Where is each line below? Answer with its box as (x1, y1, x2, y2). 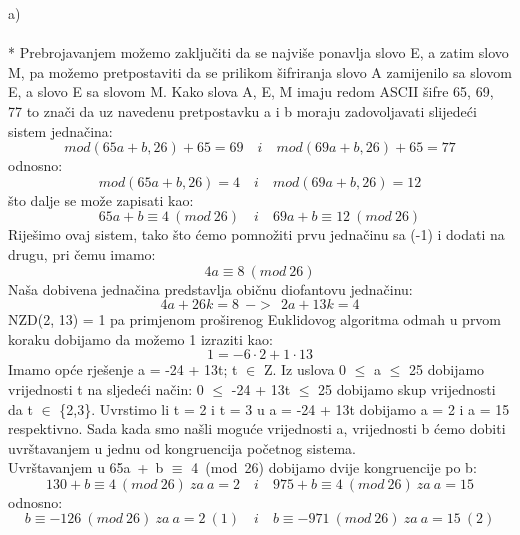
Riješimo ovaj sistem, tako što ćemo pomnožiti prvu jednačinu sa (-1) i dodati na (8, 224, 505, 245)
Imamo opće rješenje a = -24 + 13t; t (8, 359, 238, 380)
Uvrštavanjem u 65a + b (8, 457, 164, 478)
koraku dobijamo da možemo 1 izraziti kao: (8, 328, 273, 349)
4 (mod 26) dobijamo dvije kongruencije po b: (191, 457, 477, 478)
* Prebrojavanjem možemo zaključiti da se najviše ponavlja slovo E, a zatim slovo (8, 42, 509, 63)
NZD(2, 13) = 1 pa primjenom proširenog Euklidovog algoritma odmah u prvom (8, 309, 502, 330)
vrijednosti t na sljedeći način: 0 (8, 378, 204, 399)
